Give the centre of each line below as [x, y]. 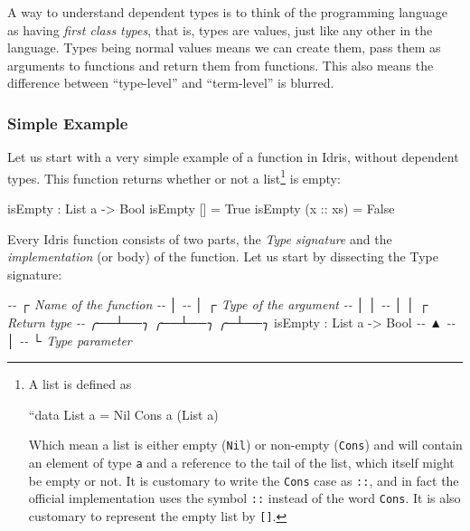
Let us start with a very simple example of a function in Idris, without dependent [233, 157]
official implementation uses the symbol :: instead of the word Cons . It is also [244, 498]
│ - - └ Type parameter [70, 340]
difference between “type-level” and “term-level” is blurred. [171, 83]
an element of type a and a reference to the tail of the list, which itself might [241, 463]
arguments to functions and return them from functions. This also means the [221, 65]
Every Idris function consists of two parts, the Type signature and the [200, 238]
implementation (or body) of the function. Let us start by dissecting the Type [223, 256]
